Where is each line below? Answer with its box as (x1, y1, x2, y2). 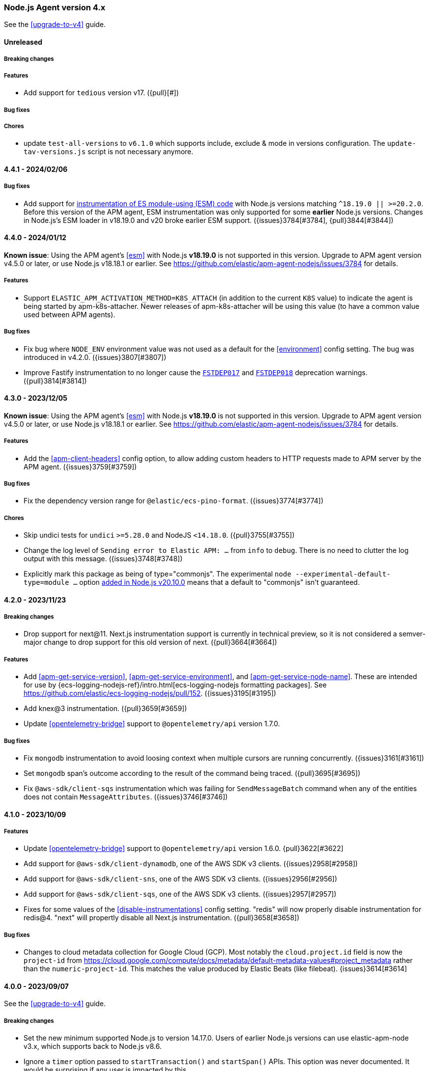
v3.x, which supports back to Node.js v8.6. (24, 1042, 162, 1051)
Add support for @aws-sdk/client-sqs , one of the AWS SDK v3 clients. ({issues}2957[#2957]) (24, 890, 337, 899)
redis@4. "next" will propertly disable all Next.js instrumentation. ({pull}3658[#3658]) (24, 913, 299, 922)
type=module (24, 578, 69, 587)
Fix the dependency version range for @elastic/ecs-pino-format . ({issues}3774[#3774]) (24, 496, 323, 505)
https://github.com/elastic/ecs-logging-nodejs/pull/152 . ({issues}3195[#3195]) (24, 689, 276, 698)
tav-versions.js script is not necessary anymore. (24, 147, 193, 156)
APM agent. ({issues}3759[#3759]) (24, 462, 137, 471)
